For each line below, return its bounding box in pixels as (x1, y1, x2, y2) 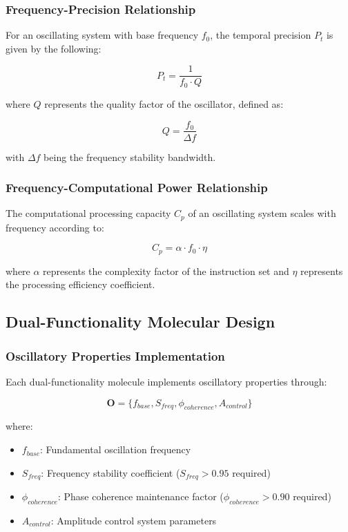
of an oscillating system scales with (188, 206, 336, 220)
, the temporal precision (210, 28, 311, 42)
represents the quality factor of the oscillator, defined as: (44, 96, 284, 111)
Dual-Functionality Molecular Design (6, 311, 275, 332)
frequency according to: (6, 220, 104, 234)
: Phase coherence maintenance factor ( (57, 489, 224, 504)
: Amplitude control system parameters (50, 513, 217, 527)
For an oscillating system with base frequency (6, 28, 199, 42)
